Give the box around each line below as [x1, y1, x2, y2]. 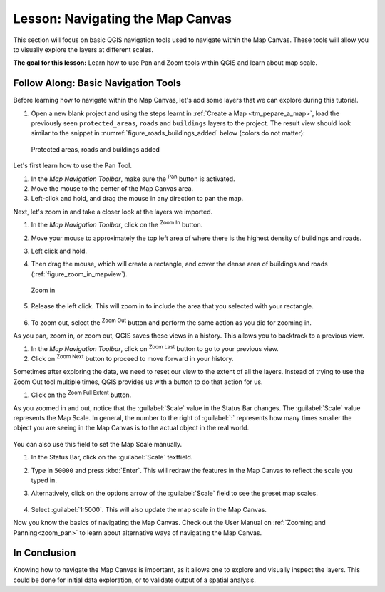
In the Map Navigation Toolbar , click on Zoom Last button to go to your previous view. [31, 343, 279, 353]
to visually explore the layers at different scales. [13, 45, 153, 53]
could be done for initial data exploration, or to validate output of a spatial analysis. [13, 576, 257, 584]
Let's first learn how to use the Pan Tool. [13, 161, 132, 170]
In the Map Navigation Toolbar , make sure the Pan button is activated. [31, 173, 235, 183]
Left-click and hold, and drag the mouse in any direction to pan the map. [31, 194, 244, 203]
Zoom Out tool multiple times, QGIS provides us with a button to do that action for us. [13, 378, 263, 386]
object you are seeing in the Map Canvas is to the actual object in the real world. [13, 424, 250, 432]
